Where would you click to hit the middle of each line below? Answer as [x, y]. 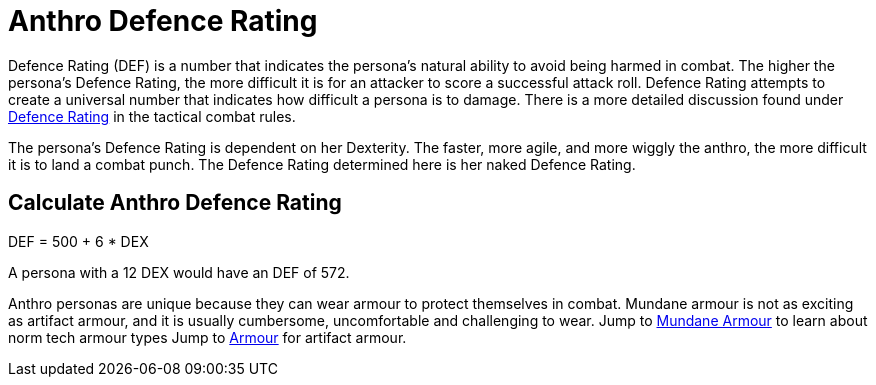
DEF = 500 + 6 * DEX [78, 241]
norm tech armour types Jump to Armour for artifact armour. [207, 337]
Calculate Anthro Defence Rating [175, 203]
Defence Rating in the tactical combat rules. [152, 116]
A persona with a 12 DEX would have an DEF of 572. [179, 272]
